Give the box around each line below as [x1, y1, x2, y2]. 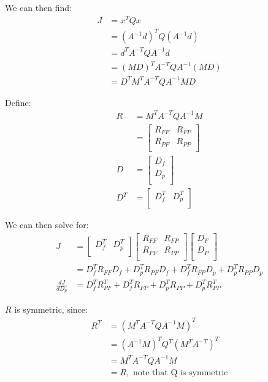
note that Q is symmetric [133, 368, 228, 377]
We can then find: [5, 1, 72, 13]
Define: [5, 96, 31, 109]
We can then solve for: [5, 218, 89, 231]
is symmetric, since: [14, 303, 88, 316]
